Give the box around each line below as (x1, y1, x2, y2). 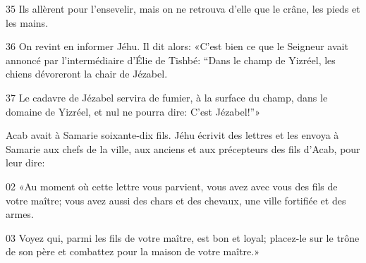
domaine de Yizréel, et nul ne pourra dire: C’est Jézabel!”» (6, 104, 260, 118)
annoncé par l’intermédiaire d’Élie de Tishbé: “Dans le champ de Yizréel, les (6, 52, 336, 67)
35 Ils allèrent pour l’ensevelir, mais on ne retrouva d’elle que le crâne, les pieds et (6, 1, 360, 16)
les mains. (6, 15, 49, 30)
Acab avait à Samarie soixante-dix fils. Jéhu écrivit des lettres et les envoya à (6, 128, 339, 142)
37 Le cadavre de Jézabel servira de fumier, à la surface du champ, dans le (6, 90, 328, 104)
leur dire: (6, 155, 45, 170)
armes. (6, 207, 34, 221)
